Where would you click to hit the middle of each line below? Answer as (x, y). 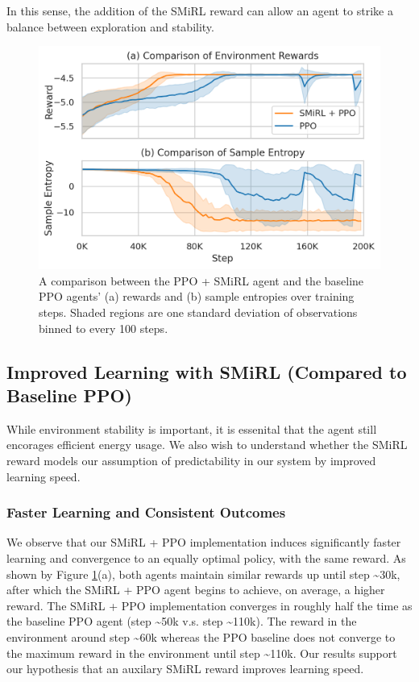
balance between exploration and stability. (110, 26)
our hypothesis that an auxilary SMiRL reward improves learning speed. (185, 669)
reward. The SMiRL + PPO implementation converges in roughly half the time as (209, 605)
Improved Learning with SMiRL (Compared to (207, 371)
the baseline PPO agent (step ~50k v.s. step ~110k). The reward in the (182, 621)
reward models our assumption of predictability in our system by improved (191, 460)
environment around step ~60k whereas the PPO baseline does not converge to (201, 636)
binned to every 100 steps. (104, 328)
